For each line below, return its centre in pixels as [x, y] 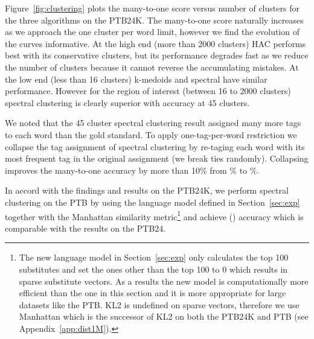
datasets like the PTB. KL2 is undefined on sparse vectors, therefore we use [159, 304]
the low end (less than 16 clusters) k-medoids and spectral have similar [136, 79]
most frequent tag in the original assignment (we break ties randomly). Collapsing [157, 158]
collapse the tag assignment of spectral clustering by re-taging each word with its [155, 146]
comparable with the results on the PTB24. [85, 228]
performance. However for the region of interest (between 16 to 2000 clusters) [148, 91]
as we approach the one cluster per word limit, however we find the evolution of [152, 32]
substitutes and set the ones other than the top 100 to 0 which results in [153, 269]
